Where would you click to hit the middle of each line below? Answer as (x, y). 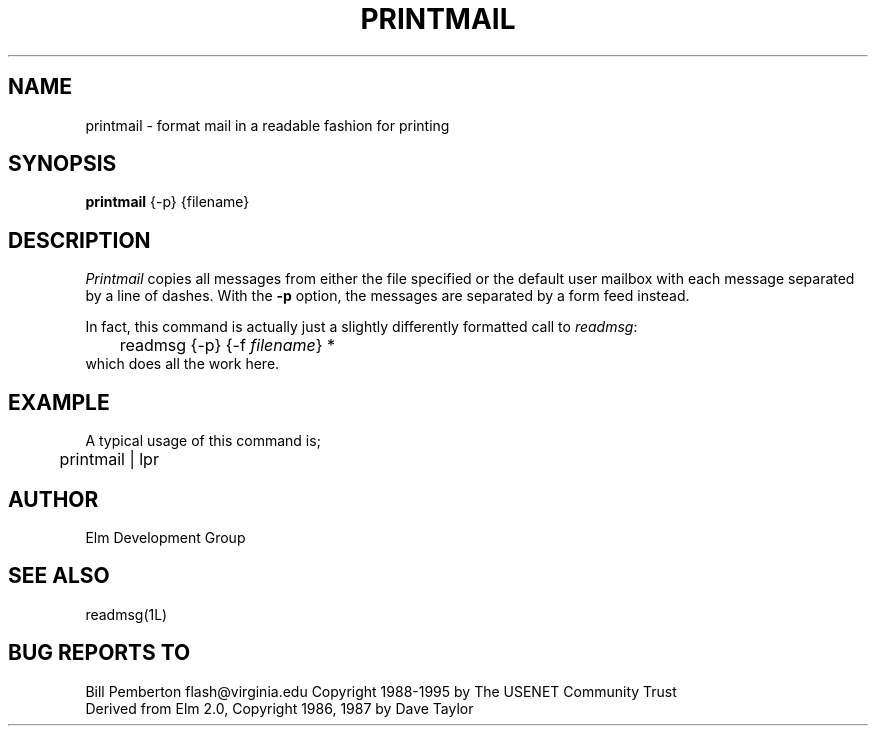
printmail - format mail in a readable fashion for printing (267, 125)
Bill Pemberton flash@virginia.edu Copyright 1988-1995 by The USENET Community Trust (381, 691)
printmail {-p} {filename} (167, 202)
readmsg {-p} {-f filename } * (227, 345)
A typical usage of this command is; (203, 441)
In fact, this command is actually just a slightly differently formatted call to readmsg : (361, 327)
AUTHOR (53, 499)
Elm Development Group (165, 537)
